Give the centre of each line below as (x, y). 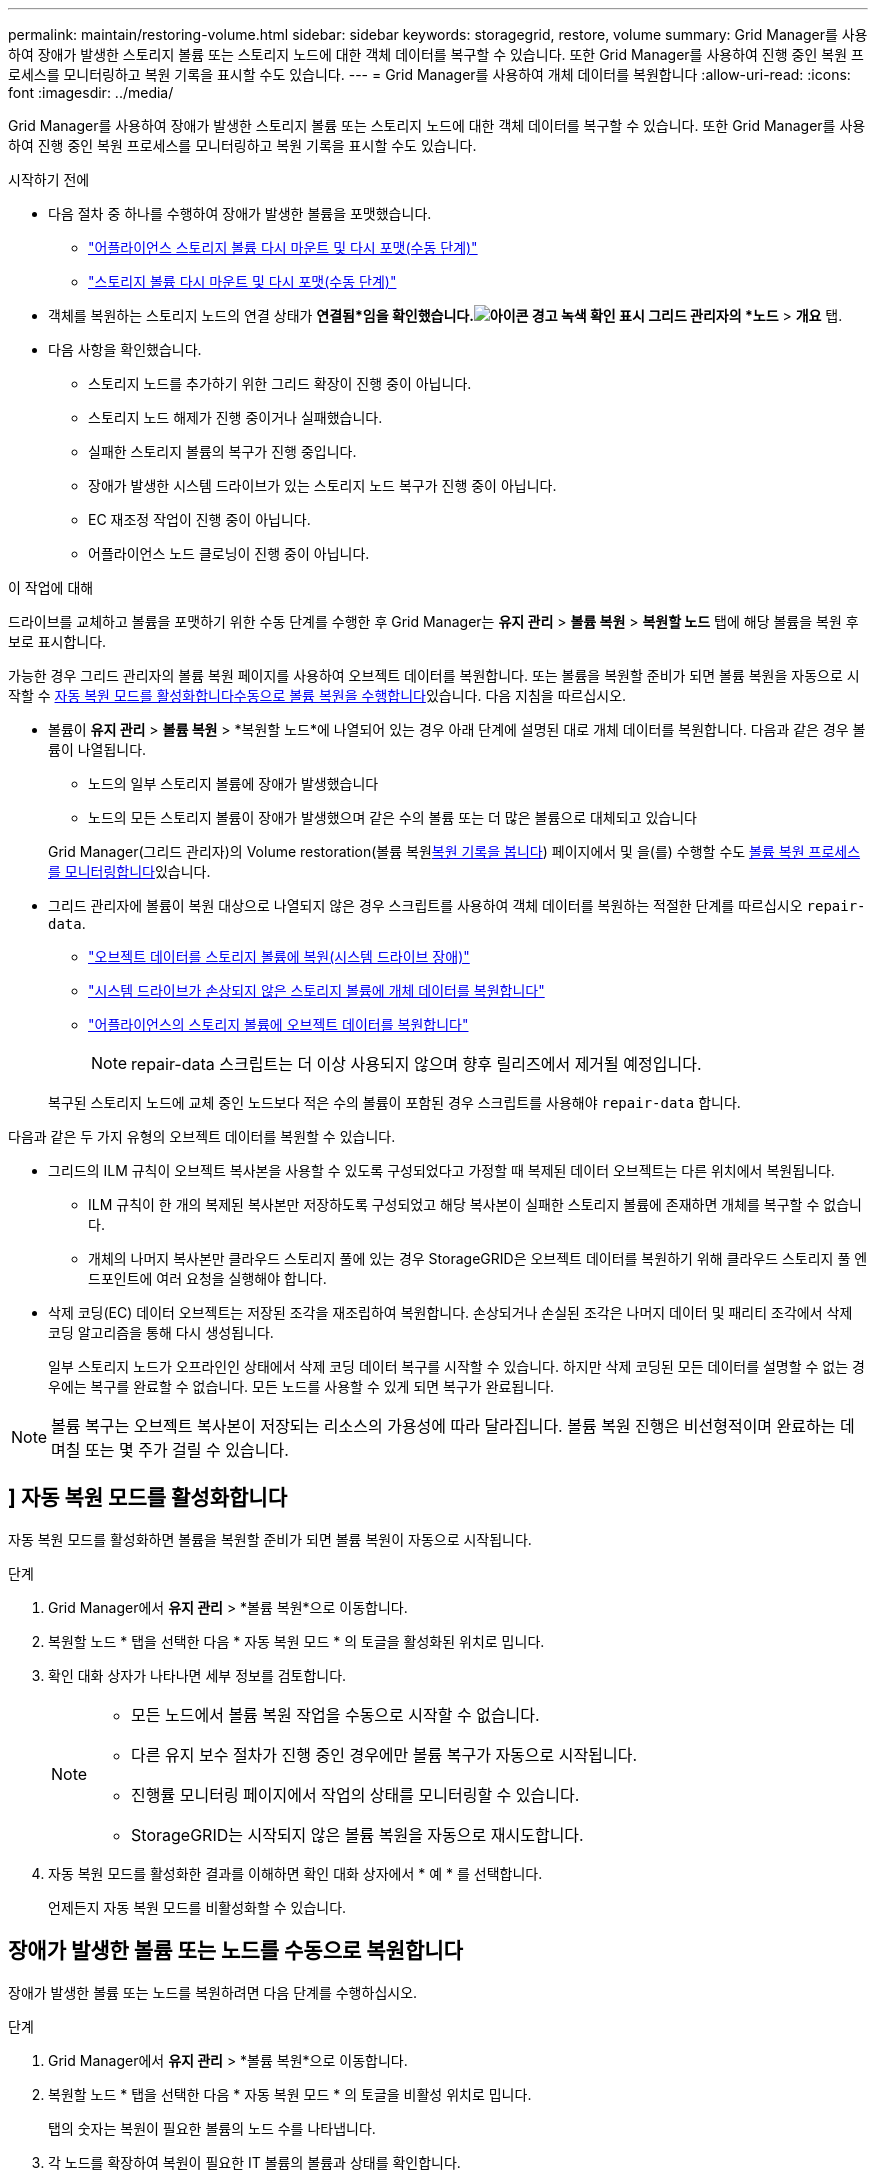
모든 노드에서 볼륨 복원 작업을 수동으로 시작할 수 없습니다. (335, 1714)
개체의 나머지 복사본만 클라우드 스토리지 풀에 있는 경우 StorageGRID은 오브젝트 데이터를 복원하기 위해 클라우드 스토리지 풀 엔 (478, 1258)
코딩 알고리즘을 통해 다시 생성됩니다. (161, 1332)
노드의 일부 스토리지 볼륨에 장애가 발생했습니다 (233, 783)
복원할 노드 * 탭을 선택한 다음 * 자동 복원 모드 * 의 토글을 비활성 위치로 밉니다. (290, 2094)
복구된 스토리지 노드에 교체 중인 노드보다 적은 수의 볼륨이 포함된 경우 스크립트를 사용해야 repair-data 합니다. (394, 1102)
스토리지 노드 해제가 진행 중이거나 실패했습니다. (235, 417)
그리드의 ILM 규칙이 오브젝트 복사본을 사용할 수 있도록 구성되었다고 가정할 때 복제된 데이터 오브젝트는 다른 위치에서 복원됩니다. (441, 1170)
